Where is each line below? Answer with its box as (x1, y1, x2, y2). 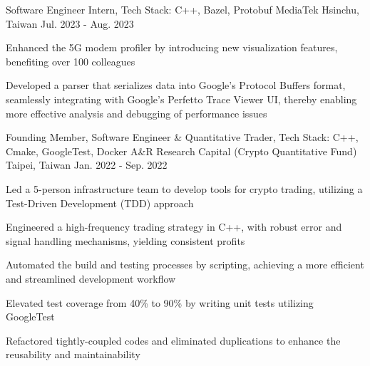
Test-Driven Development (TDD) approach (6, 195, 194, 210)
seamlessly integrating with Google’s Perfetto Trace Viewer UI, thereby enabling (6, 91, 357, 106)
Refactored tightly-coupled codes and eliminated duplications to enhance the (6, 333, 341, 347)
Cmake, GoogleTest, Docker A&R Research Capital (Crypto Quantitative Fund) (6, 143, 357, 158)
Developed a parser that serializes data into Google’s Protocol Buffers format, (6, 78, 346, 93)
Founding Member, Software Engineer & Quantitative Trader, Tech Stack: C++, (6, 130, 359, 145)
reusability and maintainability (6, 347, 140, 362)
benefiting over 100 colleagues (6, 53, 135, 68)
